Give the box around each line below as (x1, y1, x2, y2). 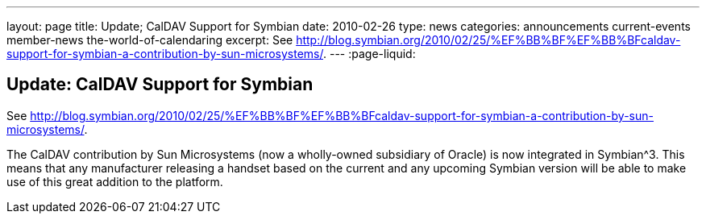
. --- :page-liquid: (323, 47, 416, 60)
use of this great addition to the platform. (6, 174, 223, 189)
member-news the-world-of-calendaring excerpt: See (6, 33, 293, 47)
